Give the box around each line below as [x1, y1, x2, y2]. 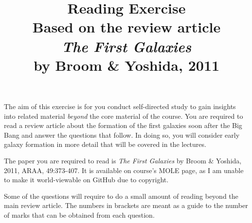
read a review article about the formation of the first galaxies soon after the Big [4, 120, 242, 130]
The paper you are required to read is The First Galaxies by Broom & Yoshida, [4, 155, 242, 165]
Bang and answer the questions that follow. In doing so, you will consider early [4, 129, 240, 140]
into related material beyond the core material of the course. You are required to [4, 111, 243, 121]
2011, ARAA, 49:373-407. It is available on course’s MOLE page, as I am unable [4, 165, 244, 175]
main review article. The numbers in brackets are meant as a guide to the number [4, 200, 248, 210]
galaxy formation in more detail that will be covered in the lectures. [4, 139, 206, 149]
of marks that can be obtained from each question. [4, 209, 155, 220]
